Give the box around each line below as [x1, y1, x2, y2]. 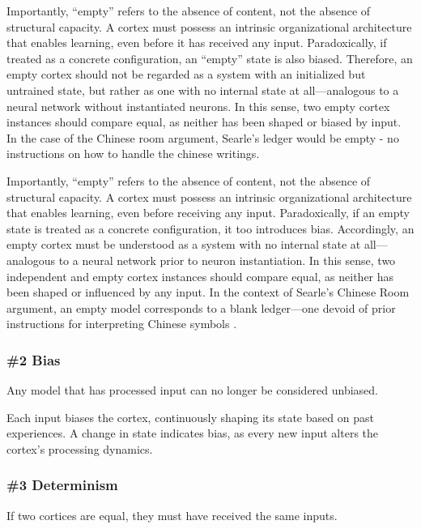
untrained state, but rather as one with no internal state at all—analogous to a [6, 81, 399, 98]
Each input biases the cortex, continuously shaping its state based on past [6, 408, 374, 425]
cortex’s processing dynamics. [6, 440, 153, 457]
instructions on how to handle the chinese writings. [6, 145, 260, 162]
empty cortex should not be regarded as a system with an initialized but [6, 66, 366, 83]
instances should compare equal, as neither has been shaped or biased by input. [6, 113, 402, 130]
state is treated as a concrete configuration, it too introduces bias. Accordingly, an [6, 220, 415, 237]
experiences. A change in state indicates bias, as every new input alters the [6, 424, 379, 442]
